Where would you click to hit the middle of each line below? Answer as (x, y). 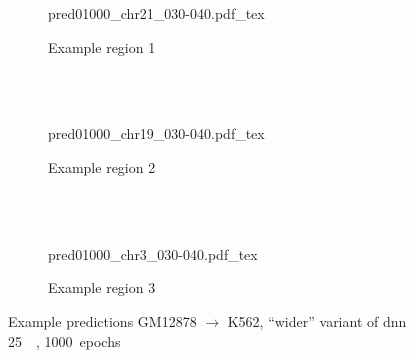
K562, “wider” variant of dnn (317, 320)
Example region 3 (102, 287)
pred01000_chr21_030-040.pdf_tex (156, 13)
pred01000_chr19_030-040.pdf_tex (156, 133)
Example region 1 (102, 46)
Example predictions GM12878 (102, 320)
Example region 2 (102, 166)
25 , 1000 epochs (64, 340)
